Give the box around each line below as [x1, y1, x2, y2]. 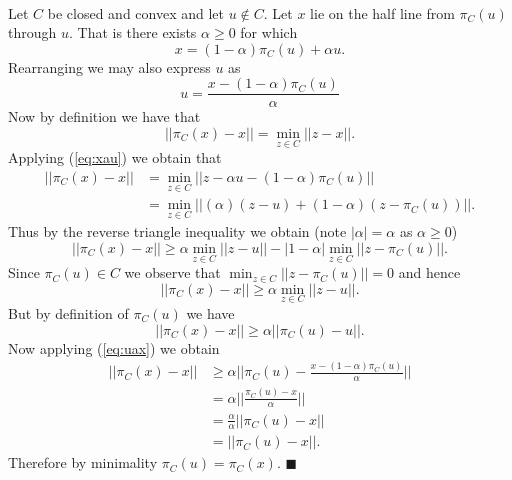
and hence [398, 262, 461, 283]
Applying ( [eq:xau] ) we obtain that [8, 147, 222, 168]
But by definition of [8, 302, 129, 323]
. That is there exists [68, 22, 197, 43]
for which [240, 22, 298, 43]
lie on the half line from [310, 2, 455, 23]
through [8, 22, 57, 43]
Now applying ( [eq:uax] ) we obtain [8, 337, 220, 358]
